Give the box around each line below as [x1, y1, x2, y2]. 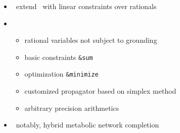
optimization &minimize [24, 69, 99, 79]
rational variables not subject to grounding [24, 35, 157, 45]
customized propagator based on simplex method [24, 86, 176, 96]
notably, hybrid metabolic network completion [16, 119, 159, 130]
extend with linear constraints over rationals [16, 1, 157, 11]
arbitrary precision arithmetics [24, 102, 119, 113]
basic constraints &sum [24, 51, 93, 62]
